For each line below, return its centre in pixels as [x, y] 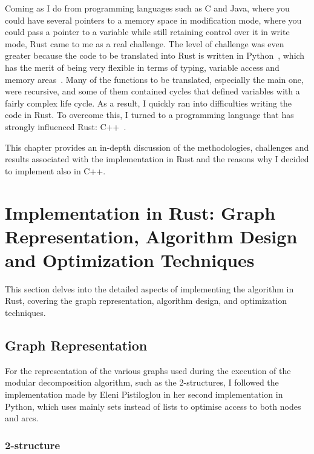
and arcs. [22, 418]
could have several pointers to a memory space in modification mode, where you [153, 20]
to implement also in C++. [55, 170]
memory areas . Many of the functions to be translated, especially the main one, [154, 79]
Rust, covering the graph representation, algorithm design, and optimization [146, 301]
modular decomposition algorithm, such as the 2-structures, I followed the [142, 382]
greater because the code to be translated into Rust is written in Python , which [155, 55]
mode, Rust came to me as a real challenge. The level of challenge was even [145, 43]
